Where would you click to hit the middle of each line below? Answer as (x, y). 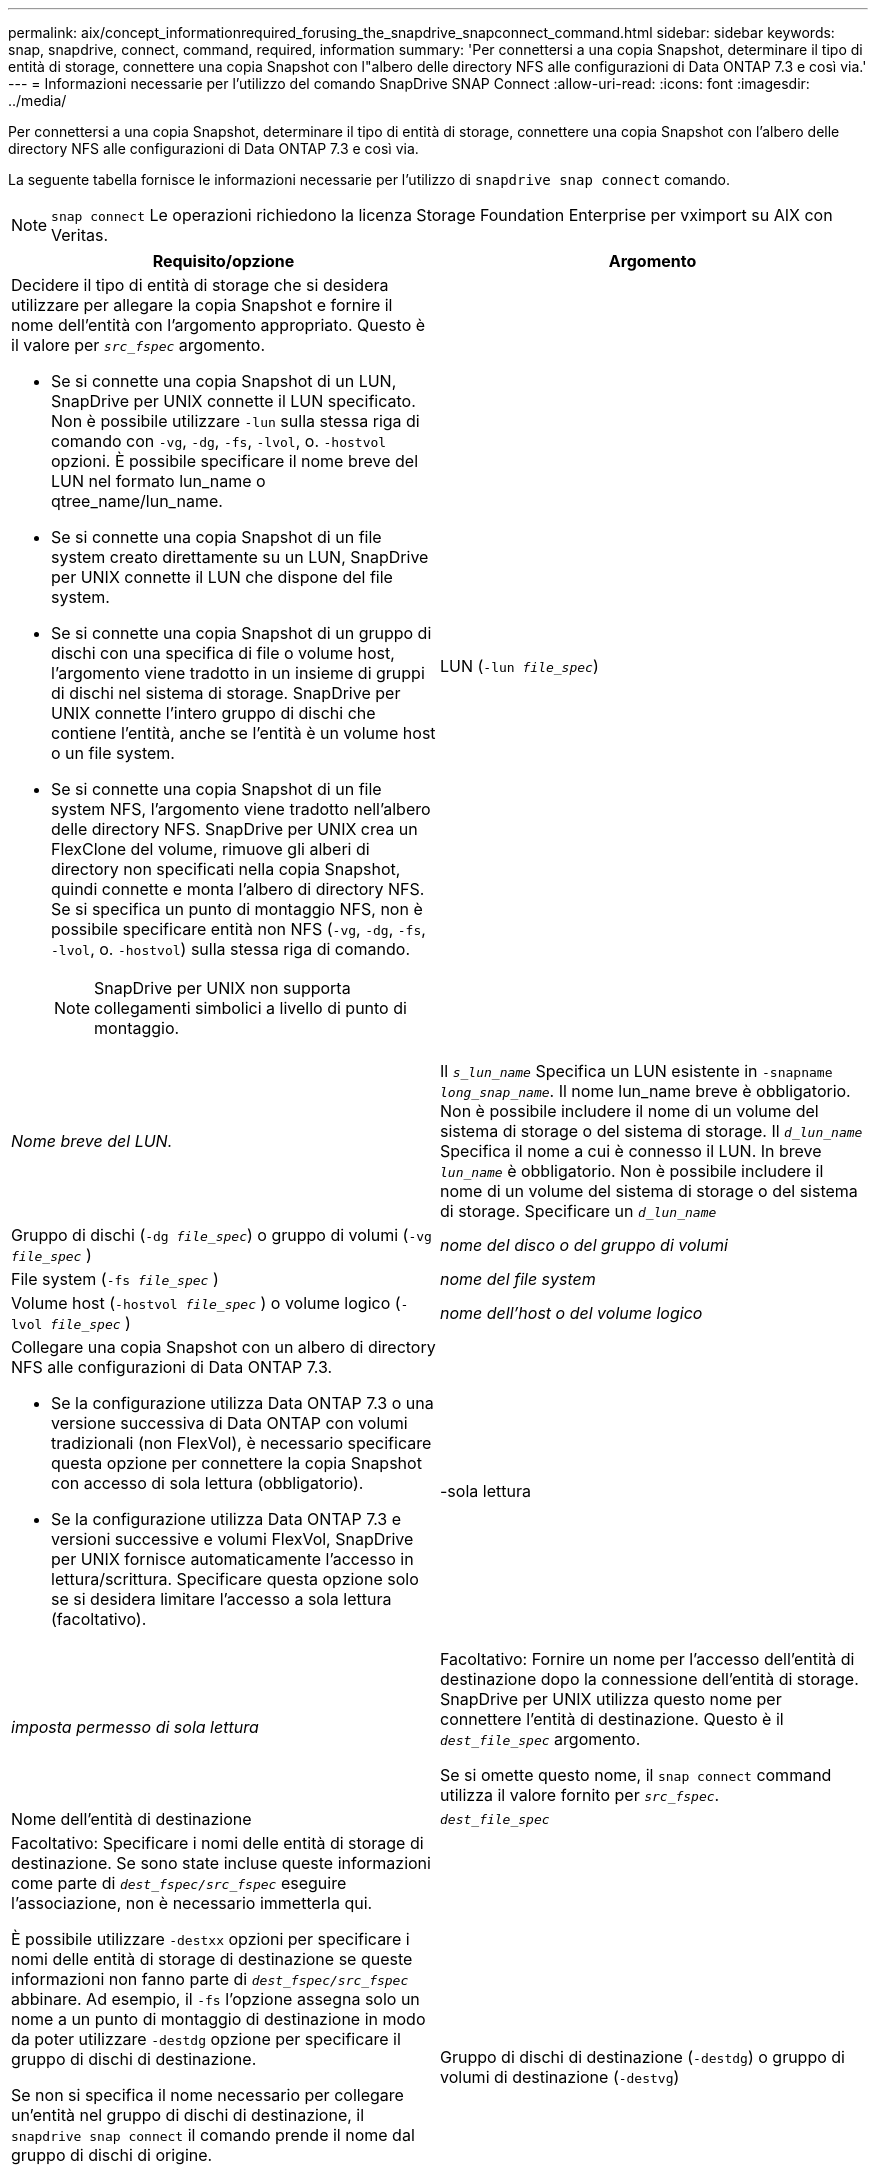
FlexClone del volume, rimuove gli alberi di (210, 849)
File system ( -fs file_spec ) (115, 1279)
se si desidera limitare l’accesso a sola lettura (221, 1599)
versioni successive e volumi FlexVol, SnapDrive (232, 1539)
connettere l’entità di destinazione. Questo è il (612, 1719)
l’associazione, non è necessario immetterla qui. (192, 1903)
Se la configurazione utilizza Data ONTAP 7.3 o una (242, 1403)
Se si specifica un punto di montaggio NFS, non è (237, 909)
